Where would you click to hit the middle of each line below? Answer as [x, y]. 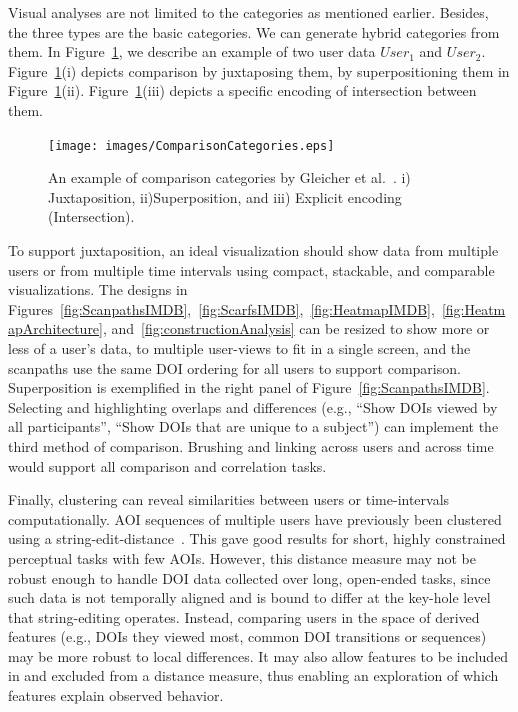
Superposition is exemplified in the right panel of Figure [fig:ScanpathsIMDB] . [249, 387]
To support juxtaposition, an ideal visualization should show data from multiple [253, 250]
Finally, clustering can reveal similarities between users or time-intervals [229, 499]
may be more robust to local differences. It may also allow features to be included [258, 655]
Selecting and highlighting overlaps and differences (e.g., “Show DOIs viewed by [253, 406]
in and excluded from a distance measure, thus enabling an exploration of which [253, 675]
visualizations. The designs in [98, 289]
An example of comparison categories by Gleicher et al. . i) [229, 177]
